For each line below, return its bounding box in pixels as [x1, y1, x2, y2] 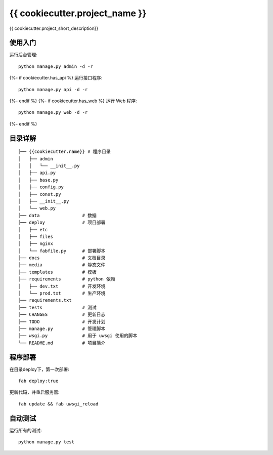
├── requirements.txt [18, 298, 72, 303]
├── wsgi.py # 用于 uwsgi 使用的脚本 [18, 333, 138, 339]
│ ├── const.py [18, 191, 61, 197]
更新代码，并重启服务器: [9, 389, 60, 395]
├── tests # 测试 [18, 304, 97, 310]
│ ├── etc [18, 227, 48, 232]
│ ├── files [18, 233, 53, 239]
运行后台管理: [9, 52, 38, 58]
